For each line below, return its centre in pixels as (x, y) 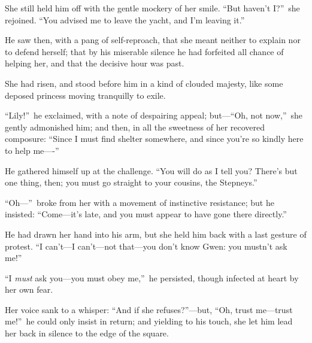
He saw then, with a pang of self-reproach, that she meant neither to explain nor (153, 40)
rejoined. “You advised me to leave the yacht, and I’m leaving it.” (125, 19)
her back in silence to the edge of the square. (87, 333)
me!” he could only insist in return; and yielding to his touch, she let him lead (149, 321)
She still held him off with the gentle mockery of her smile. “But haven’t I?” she (152, 8)
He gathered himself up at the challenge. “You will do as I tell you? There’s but (151, 170)
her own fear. (29, 289)
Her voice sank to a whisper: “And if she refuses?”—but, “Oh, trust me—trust (149, 309)
